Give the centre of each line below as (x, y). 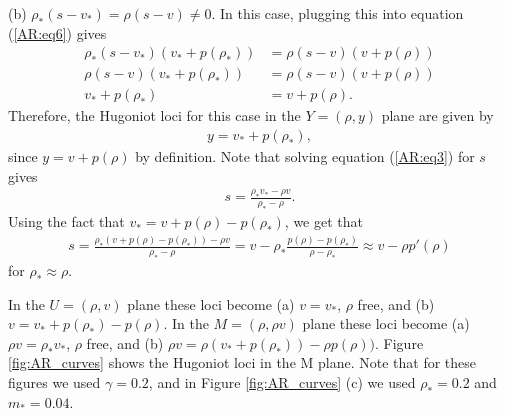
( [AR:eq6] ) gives (57, 32)
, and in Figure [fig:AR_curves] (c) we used (282, 382)
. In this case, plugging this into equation (337, 13)
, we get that (323, 221)
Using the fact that (66, 221)
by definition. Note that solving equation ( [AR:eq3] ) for (305, 155)
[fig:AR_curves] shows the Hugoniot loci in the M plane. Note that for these (242, 362)
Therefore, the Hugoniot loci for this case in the (154, 115)
